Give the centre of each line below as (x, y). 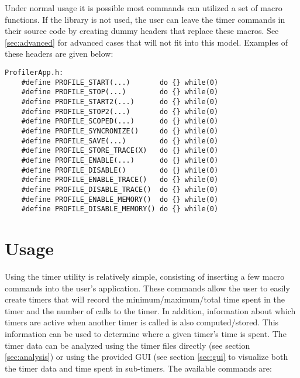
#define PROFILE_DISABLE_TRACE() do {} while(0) (120, 189)
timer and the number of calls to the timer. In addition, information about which (150, 310)
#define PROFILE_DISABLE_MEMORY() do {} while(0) (120, 209)
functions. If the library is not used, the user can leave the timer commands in (145, 19)
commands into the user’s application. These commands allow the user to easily (147, 288)
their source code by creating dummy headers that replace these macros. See (142, 31)
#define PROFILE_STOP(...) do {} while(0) (120, 92)
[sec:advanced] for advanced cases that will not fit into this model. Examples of (146, 42)
